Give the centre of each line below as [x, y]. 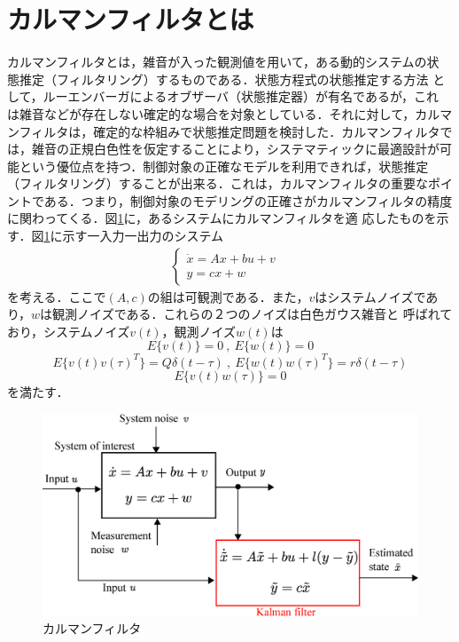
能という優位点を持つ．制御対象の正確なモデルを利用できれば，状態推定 [218, 166]
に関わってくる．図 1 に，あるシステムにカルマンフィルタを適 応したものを [222, 218]
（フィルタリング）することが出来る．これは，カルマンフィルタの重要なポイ [230, 183]
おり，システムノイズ [69, 331]
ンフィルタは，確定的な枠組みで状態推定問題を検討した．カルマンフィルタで [230, 131]
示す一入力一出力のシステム [143, 236]
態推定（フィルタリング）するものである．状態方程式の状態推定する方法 [218, 79]
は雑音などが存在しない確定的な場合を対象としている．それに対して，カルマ [230, 113]
